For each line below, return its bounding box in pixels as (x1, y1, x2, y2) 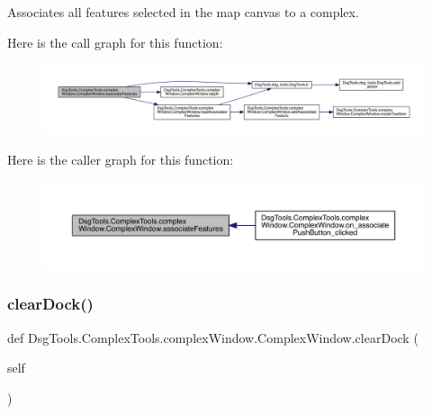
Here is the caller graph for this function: (7, 150, 234, 169)
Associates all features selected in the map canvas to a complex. (7, 3, 359, 21)
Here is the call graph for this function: (7, 32, 223, 51)
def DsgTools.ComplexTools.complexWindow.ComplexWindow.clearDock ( (7, 328, 418, 346)
